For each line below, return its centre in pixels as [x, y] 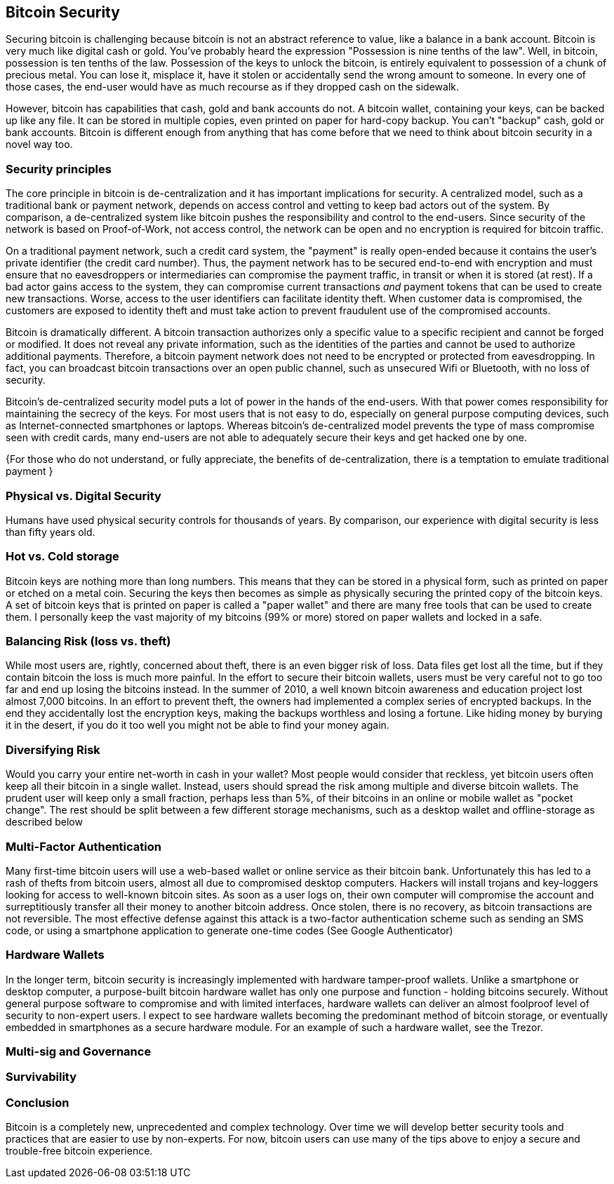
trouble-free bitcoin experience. [79, 1151]
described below [44, 822]
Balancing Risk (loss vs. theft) [88, 641]
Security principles [59, 169]
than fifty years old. [51, 532]
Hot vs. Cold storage [62, 557]
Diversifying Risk [53, 749]
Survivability [41, 1077]
